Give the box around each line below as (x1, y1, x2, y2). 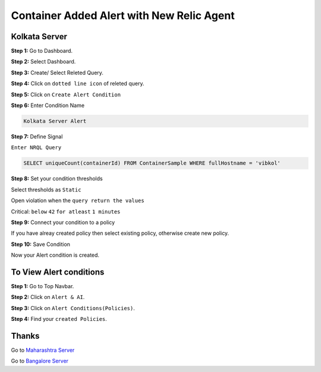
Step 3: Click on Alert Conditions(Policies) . (11, 304, 135, 311)
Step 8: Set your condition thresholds (11, 175, 103, 182)
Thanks (11, 330, 40, 341)
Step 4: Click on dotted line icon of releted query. (11, 80, 144, 87)
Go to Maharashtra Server (11, 346, 75, 354)
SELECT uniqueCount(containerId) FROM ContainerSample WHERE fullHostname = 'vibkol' (23, 160, 281, 166)
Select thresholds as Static (11, 186, 81, 193)
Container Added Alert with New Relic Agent (11, 9, 235, 22)
